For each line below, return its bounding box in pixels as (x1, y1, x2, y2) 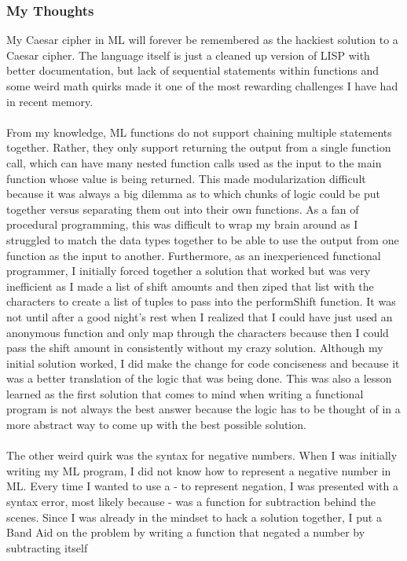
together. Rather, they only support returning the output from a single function (6, 139, 391, 156)
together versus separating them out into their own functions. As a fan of (6, 200, 359, 217)
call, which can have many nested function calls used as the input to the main (6, 154, 382, 170)
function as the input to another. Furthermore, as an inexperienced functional (6, 247, 381, 263)
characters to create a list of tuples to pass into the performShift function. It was (6, 293, 396, 310)
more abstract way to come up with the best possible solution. (6, 416, 306, 433)
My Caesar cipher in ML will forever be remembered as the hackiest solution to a (6, 31, 398, 48)
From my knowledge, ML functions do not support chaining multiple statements (6, 123, 392, 140)
